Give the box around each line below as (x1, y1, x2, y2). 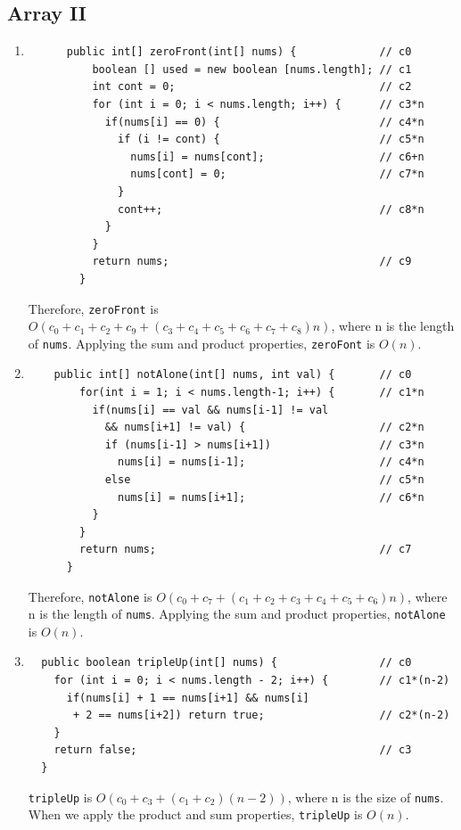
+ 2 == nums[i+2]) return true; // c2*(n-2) (72, 709, 450, 722)
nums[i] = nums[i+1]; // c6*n (118, 490, 424, 504)
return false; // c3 (54, 744, 412, 757)
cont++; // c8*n (118, 202, 424, 216)
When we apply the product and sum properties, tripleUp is (28, 805, 363, 824)
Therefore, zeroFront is (28, 299, 159, 317)
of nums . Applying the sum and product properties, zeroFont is (28, 333, 375, 352)
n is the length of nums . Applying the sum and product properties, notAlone (28, 604, 446, 623)
